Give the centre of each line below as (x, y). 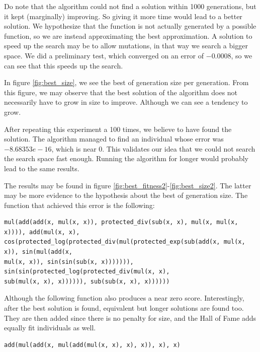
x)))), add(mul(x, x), (42, 232)
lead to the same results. (42, 168)
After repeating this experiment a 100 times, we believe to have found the (118, 129)
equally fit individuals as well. (50, 328)
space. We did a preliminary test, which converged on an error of (104, 55)
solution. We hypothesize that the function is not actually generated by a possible (130, 26)
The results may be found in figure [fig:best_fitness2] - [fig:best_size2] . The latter (128, 185)
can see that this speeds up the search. (64, 65)
